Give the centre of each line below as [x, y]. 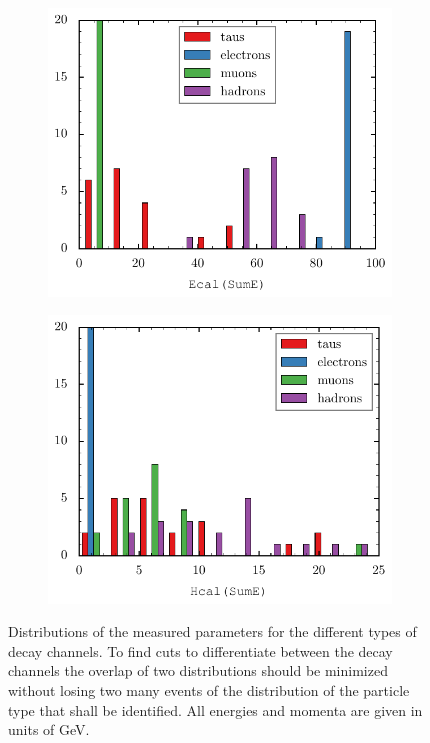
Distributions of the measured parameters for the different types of [212, 631]
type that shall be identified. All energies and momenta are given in [215, 709]
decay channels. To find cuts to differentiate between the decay [200, 650]
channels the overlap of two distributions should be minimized [198, 670]
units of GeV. [49, 729]
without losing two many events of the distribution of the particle [209, 690]
